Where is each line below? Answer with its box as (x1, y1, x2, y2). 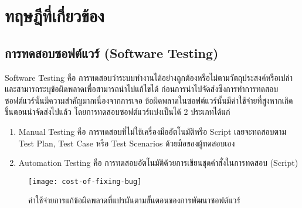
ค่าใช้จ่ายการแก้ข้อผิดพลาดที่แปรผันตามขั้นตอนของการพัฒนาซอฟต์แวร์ (28, 194, 240, 206)
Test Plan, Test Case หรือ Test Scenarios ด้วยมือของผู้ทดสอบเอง (18, 137, 235, 149)
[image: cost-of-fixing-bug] (28, 177, 142, 186)
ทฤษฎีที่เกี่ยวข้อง (5, 4, 104, 28)
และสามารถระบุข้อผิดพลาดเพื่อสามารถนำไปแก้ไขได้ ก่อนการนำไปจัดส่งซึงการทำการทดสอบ (5, 83, 279, 95)
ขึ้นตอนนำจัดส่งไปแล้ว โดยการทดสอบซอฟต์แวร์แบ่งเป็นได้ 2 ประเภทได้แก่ (5, 105, 230, 118)
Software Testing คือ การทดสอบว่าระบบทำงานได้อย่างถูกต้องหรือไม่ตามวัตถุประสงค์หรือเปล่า (5, 71, 293, 83)
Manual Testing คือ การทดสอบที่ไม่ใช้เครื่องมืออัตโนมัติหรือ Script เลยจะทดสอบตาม (18, 125, 286, 137)
